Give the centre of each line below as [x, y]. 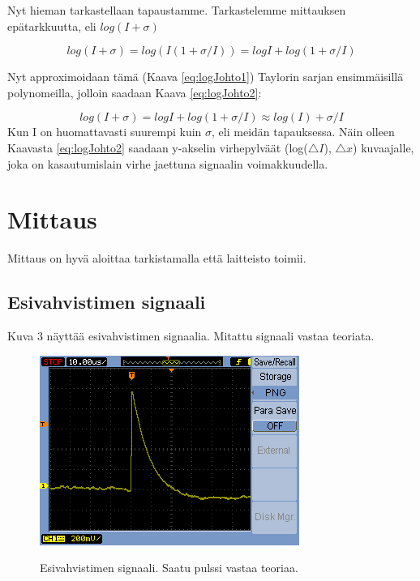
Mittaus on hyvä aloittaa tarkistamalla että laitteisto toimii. [157, 258]
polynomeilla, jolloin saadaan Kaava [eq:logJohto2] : [135, 92]
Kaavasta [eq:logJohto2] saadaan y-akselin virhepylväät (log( [158, 147]
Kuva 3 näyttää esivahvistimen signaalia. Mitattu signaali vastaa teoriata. [191, 336]
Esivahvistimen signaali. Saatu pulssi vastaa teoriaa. [169, 568]
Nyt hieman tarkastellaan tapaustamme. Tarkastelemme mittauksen [177, 10]
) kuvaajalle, [384, 147]
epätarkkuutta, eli [52, 26]
